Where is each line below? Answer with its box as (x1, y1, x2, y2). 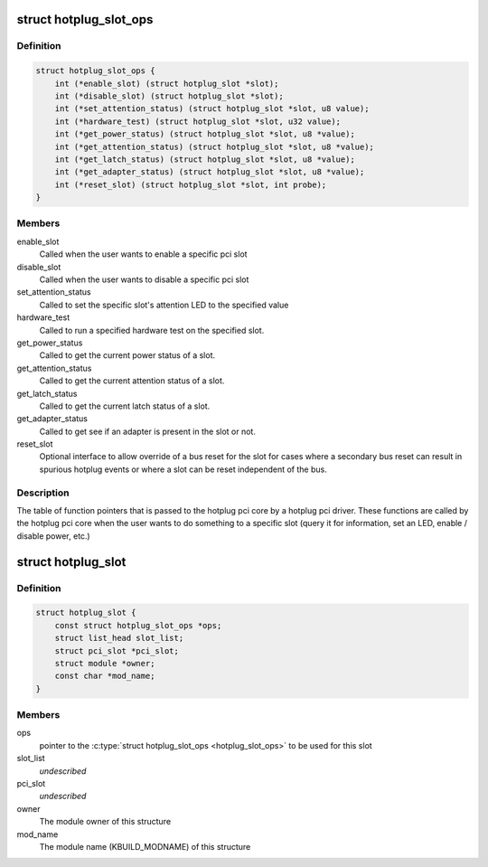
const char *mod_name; (54, 671, 155, 682)
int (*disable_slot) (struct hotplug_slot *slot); (54, 90, 284, 101)
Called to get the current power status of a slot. (39, 350, 216, 361)
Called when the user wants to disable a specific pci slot (39, 274, 249, 285)
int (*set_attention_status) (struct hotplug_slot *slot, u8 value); (54, 104, 370, 114)
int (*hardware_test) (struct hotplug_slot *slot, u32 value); (54, 116, 342, 127)
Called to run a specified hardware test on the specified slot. (39, 325, 265, 335)
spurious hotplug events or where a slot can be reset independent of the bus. (39, 464, 327, 475)
